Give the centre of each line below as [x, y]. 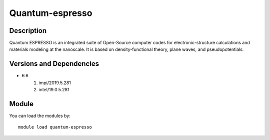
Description [28, 31]
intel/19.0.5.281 [54, 90]
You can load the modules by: [40, 116]
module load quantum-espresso [55, 127]
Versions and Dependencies [54, 64]
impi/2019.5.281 [55, 83]
